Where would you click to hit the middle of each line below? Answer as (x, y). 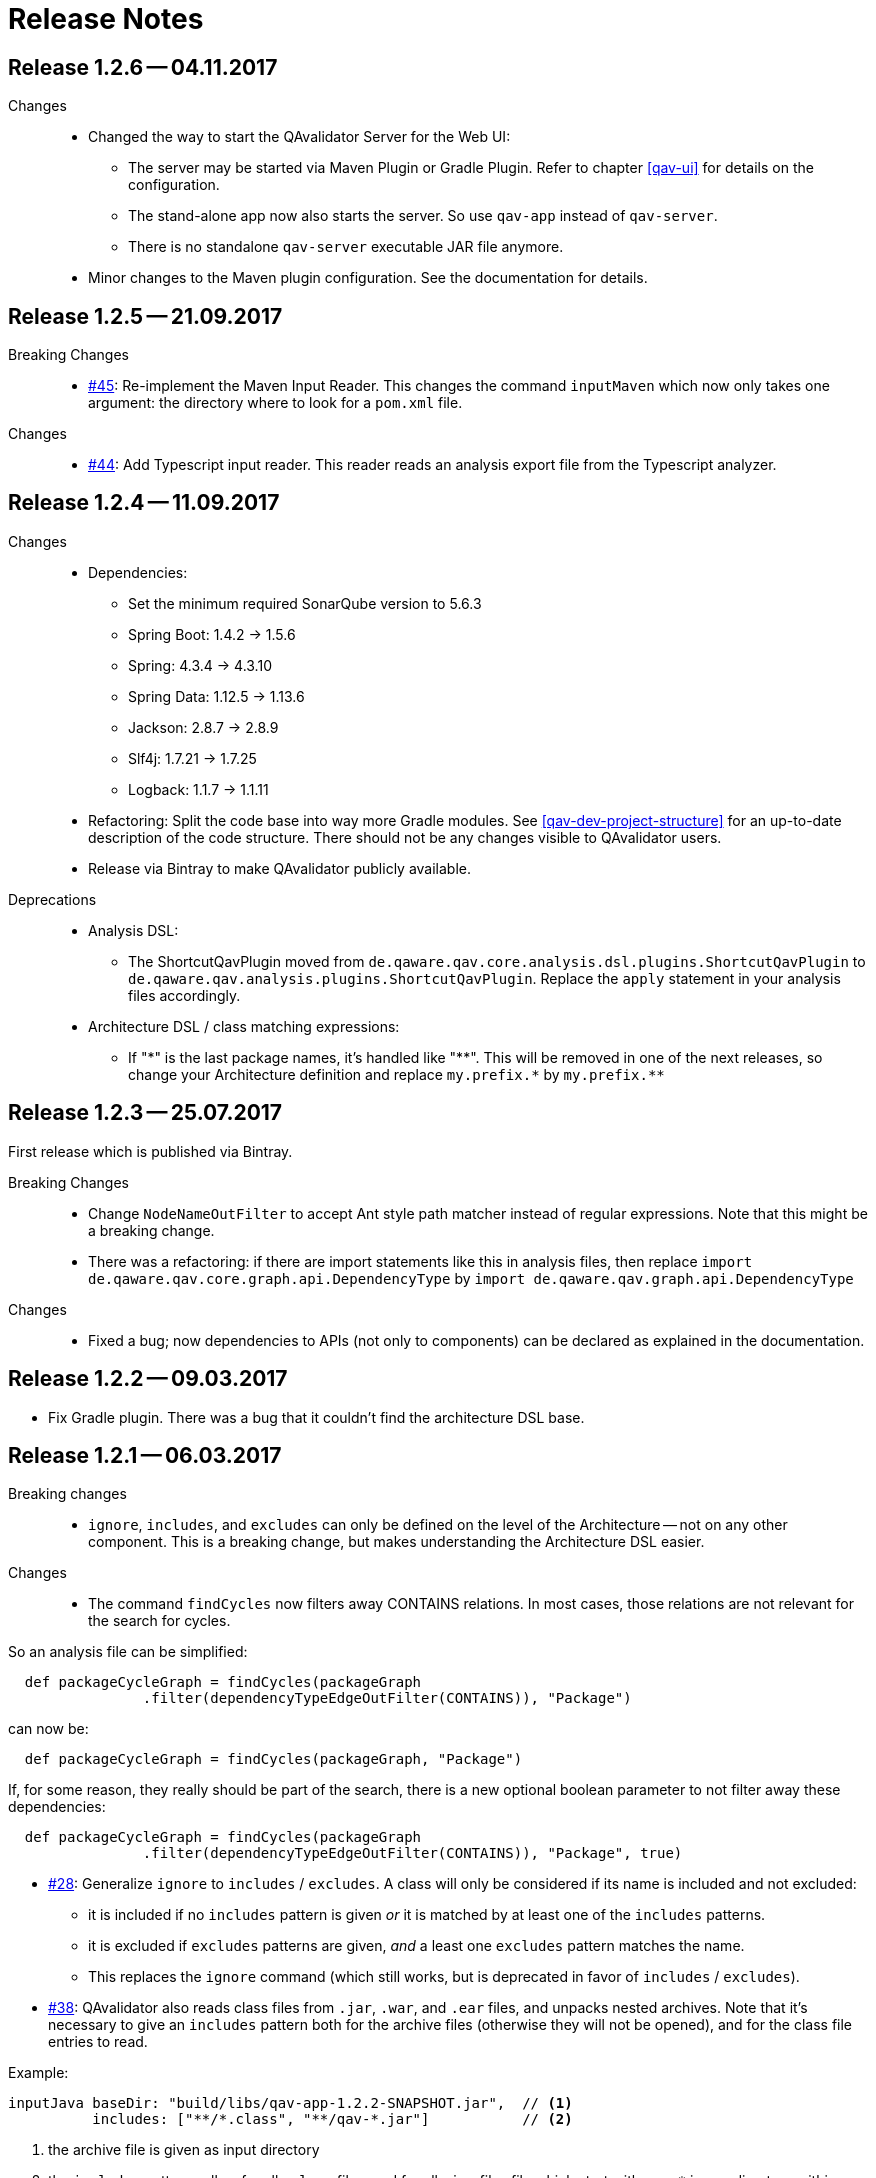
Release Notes (106, 19)
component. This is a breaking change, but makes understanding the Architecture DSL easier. (396, 1542)
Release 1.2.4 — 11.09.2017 (144, 503)
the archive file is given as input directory (184, 2150)
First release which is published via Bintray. (150, 1151)
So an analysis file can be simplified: (128, 1652)
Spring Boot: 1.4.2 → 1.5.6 (212, 634)
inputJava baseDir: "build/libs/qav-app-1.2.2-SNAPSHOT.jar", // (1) (290, 2103)
